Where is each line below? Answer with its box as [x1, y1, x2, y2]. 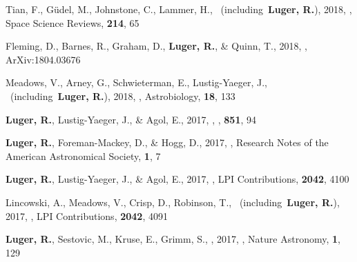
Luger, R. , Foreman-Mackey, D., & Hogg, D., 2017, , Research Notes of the [6, 135, 329, 150]
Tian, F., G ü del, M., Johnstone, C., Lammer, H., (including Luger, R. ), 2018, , [6, 2, 352, 16]
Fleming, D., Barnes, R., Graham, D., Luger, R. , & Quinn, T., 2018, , [6, 39, 308, 53]
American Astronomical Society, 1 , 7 [6, 148, 161, 163]
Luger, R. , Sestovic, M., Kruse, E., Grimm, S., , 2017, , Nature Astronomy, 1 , [6, 232, 340, 246]
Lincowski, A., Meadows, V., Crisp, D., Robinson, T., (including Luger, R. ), [6, 194, 340, 209]
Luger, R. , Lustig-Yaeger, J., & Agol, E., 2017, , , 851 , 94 [6, 112, 256, 126]
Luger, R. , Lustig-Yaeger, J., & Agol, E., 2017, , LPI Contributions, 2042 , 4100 [6, 172, 349, 186]
